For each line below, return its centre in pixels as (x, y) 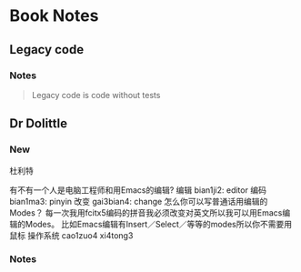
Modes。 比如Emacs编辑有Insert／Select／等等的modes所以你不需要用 (159, 224)
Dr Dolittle (39, 124)
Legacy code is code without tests (96, 95)
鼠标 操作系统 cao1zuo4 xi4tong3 (71, 235)
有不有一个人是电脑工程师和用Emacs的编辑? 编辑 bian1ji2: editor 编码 (138, 190)
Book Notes (54, 16)
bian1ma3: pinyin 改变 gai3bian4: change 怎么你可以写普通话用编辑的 (139, 201)
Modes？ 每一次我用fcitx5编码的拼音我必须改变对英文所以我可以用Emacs (146, 212)
